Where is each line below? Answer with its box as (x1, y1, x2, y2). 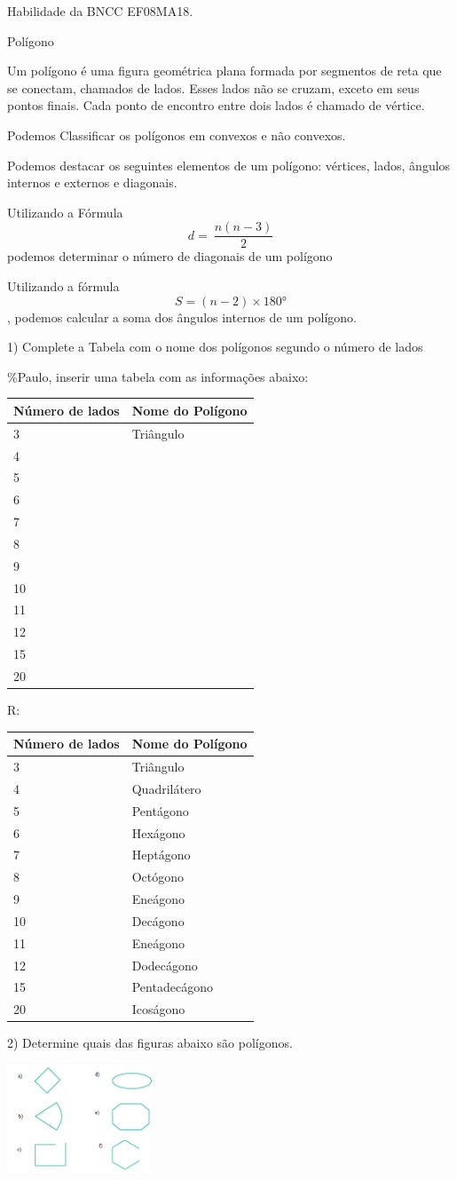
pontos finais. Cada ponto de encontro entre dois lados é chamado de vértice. (7, 96, 425, 115)
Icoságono (131, 1000, 185, 1018)
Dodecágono (131, 955, 198, 974)
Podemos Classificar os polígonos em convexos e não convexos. (7, 125, 346, 144)
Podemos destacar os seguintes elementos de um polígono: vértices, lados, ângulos (7, 155, 451, 174)
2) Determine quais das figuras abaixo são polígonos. (7, 1033, 293, 1052)
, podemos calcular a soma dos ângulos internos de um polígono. (7, 307, 358, 326)
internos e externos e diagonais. (7, 173, 177, 192)
